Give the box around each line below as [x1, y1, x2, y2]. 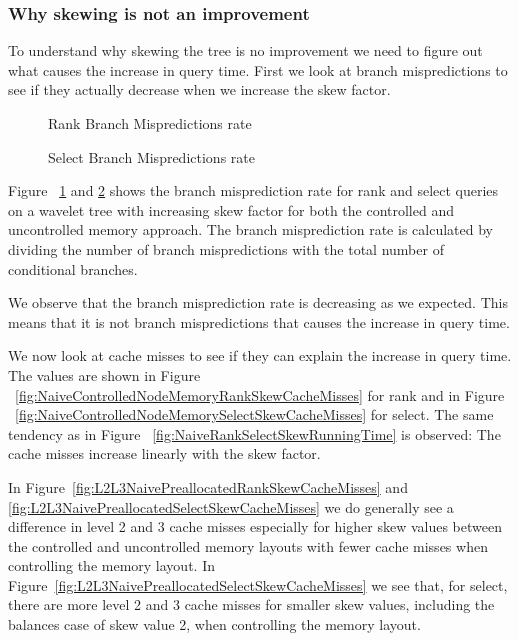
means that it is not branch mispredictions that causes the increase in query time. [8, 311, 510, 332]
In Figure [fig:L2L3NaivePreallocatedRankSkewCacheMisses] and [8, 476, 408, 497]
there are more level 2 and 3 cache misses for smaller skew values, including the [8, 594, 495, 615]
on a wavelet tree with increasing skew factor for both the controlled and [8, 199, 454, 220]
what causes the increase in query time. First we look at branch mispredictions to [8, 59, 508, 80]
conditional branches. [8, 258, 138, 279]
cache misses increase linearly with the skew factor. [8, 443, 321, 464]
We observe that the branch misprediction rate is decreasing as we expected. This [8, 292, 508, 313]
